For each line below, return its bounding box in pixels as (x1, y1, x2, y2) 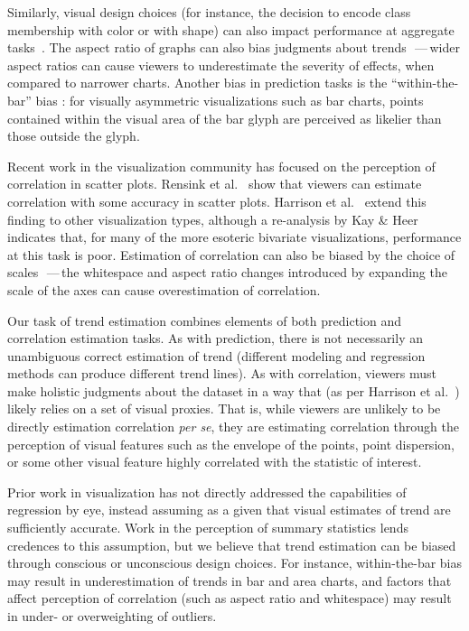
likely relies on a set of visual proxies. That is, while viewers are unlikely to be (7, 399, 441, 418)
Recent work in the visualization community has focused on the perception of (7, 156, 436, 175)
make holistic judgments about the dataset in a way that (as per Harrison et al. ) (7, 381, 460, 400)
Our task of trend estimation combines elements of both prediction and (7, 311, 401, 329)
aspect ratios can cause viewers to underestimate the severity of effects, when (7, 55, 435, 74)
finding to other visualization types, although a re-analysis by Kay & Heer (7, 209, 418, 228)
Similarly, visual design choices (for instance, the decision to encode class (7, 3, 411, 21)
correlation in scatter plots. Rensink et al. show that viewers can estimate (7, 174, 422, 193)
